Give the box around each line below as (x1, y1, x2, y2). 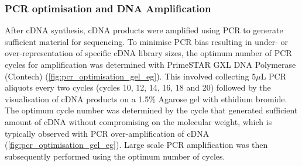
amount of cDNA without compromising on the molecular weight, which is (5, 115, 272, 127)
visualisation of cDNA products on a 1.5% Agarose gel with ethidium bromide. (5, 92, 287, 105)
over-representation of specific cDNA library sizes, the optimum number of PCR (5, 47, 292, 59)
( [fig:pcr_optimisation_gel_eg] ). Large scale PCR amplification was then (5, 139, 268, 151)
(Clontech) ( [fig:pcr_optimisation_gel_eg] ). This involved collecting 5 (5, 70, 256, 82)
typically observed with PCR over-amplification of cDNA (5, 127, 210, 139)
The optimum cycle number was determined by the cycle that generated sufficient (5, 104, 298, 116)
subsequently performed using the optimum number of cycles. (5, 150, 225, 162)
